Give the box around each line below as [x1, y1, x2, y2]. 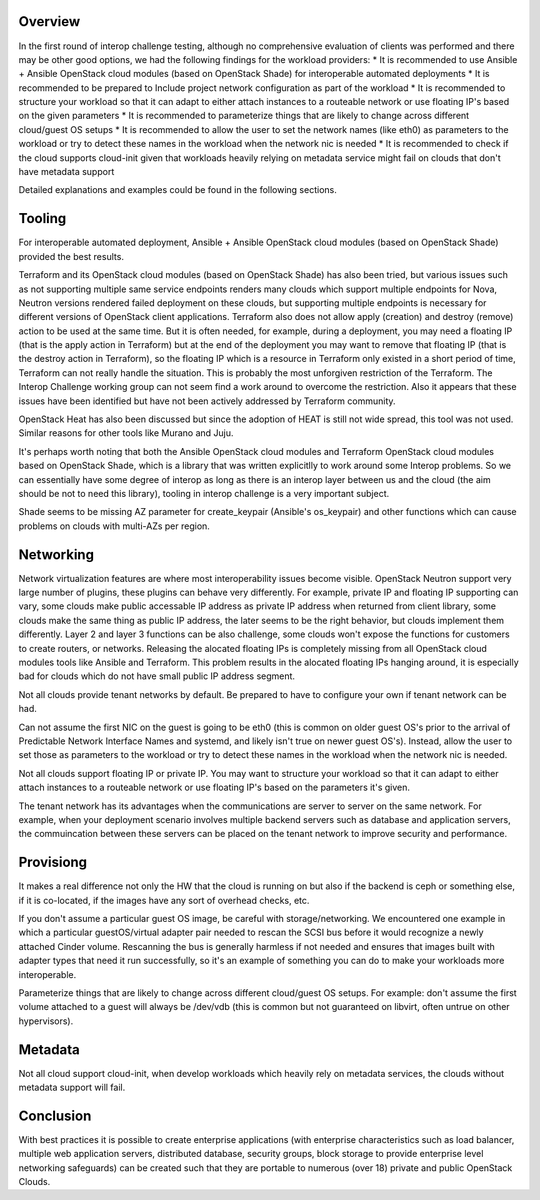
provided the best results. [18, 250, 125, 262]
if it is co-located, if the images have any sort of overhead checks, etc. [18, 894, 310, 906]
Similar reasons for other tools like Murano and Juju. [18, 427, 234, 439]
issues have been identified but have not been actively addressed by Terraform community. [18, 395, 396, 407]
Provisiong [18, 854, 88, 871]
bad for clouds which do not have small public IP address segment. [18, 670, 295, 682]
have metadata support [18, 166, 115, 178]
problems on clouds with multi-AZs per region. [18, 520, 210, 532]
